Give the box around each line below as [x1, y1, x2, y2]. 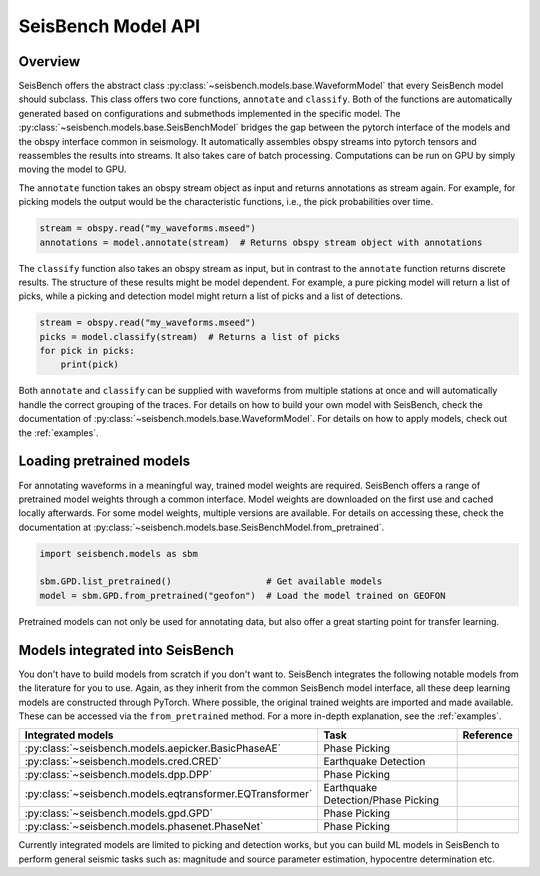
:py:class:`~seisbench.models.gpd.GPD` [24, 806, 214, 820]
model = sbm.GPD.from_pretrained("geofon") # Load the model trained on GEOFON [39, 590, 446, 601]
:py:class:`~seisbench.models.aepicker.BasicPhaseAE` [24, 741, 282, 755]
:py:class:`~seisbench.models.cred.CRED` [24, 755, 222, 769]
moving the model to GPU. [18, 163, 127, 175]
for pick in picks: [39, 345, 135, 357]
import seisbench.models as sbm [39, 548, 199, 559]
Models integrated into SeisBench [18, 641, 235, 659]
